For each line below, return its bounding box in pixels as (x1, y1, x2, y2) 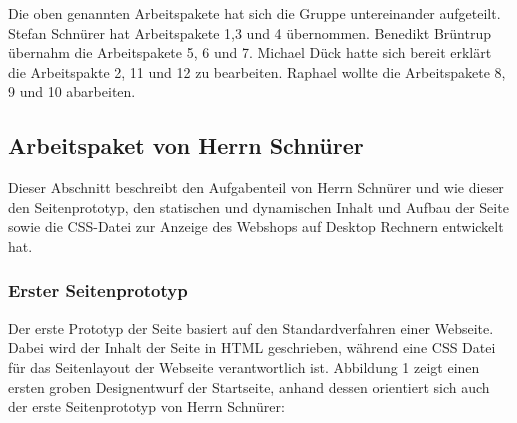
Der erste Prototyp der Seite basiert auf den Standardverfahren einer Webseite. (8, 317, 494, 338)
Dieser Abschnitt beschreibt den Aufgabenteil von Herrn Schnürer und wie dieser (8, 177, 504, 198)
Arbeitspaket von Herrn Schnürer (8, 130, 364, 161)
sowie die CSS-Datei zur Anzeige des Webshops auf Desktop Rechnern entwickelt (8, 216, 504, 237)
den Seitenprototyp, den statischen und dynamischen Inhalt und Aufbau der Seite (8, 196, 509, 217)
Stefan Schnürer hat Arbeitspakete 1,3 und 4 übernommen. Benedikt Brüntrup (8, 22, 491, 43)
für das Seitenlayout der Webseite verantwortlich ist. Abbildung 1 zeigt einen (8, 356, 480, 377)
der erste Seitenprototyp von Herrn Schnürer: (8, 396, 285, 417)
